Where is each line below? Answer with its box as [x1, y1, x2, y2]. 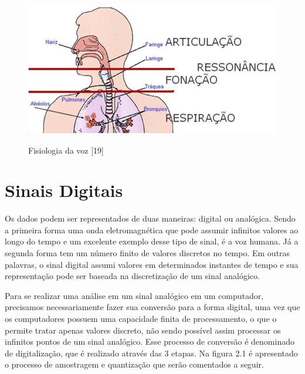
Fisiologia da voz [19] [28, 144, 104, 156]
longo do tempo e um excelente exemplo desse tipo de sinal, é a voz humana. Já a [5, 235, 299, 247]
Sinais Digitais [5, 178, 123, 202]
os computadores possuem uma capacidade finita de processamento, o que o [5, 312, 277, 324]
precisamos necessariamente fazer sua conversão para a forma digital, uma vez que [5, 301, 300, 313]
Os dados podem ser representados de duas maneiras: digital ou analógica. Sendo [5, 212, 296, 225]
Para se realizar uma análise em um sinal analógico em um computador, [5, 289, 264, 301]
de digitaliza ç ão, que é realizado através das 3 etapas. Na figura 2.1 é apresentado [5, 346, 298, 359]
